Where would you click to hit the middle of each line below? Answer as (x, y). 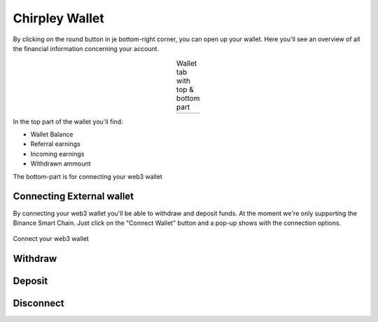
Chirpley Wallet (59, 18)
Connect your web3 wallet (51, 239)
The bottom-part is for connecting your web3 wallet (87, 176)
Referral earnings (55, 144)
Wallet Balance (52, 134)
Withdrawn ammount (61, 163)
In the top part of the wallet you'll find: (68, 122)
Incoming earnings (57, 154)
